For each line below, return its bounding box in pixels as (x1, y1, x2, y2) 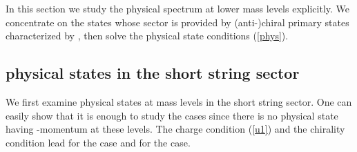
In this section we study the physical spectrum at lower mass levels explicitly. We (6, 1, 350, 15)
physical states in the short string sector (6, 62, 300, 84)
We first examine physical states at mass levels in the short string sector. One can (6, 94, 352, 108)
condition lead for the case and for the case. (6, 135, 191, 149)
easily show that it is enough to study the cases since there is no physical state (6, 108, 338, 122)
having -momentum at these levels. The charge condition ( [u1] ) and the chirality (6, 122, 345, 136)
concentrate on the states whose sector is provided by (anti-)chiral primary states (6, 15, 349, 29)
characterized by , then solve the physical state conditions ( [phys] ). (6, 28, 289, 43)
